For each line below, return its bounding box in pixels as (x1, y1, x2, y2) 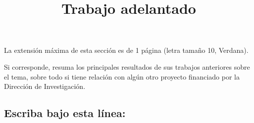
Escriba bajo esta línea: (4, 105, 126, 121)
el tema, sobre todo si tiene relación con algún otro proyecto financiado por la (4, 71, 240, 82)
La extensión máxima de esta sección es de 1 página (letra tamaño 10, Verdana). (4, 45, 249, 55)
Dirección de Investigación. (4, 81, 86, 91)
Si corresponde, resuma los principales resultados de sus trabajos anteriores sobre (4, 61, 250, 72)
